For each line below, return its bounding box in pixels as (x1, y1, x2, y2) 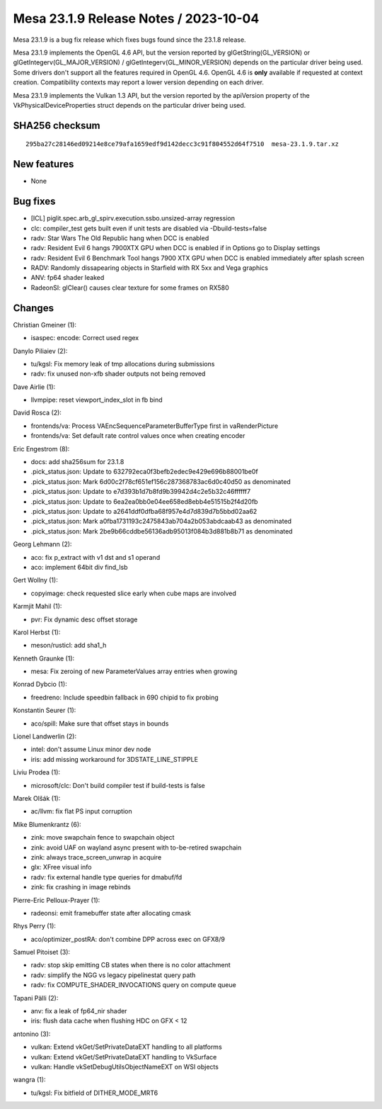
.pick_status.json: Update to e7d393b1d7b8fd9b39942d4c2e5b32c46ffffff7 (30, 488, 251, 496)
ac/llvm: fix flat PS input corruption (30, 807, 132, 816)
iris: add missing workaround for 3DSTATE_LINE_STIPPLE (30, 755, 198, 763)
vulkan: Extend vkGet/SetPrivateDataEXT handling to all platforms (30, 1042, 222, 1052)
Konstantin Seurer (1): (13, 706, 76, 715)
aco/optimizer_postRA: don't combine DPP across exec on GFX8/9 (30, 935, 226, 943)
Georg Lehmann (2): (13, 540, 72, 548)
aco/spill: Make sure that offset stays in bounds (30, 719, 169, 728)
